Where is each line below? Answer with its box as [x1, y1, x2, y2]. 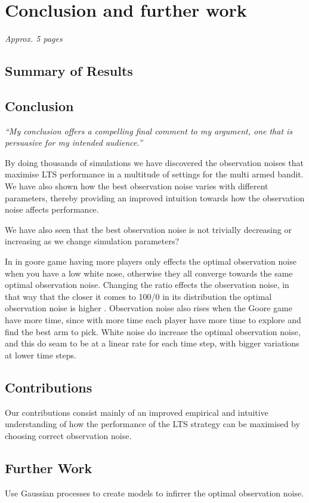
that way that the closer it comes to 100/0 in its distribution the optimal [5, 290, 272, 302]
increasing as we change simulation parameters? [5, 235, 180, 247]
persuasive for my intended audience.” [5, 136, 143, 149]
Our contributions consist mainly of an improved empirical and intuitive [5, 406, 268, 418]
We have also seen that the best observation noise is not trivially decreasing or [5, 223, 292, 235]
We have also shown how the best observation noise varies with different [5, 180, 268, 192]
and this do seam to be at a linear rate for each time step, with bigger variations [5, 337, 299, 349]
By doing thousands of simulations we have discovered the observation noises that [5, 156, 304, 168]
